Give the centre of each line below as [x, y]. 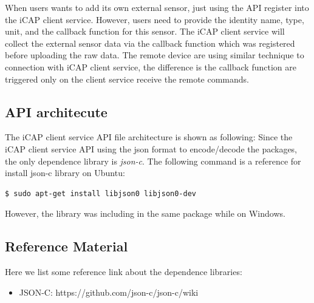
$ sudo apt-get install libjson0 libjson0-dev [101, 193]
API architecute [56, 111]
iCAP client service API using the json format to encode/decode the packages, [151, 148]
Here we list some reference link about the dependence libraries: [124, 272]
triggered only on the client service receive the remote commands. [127, 79]
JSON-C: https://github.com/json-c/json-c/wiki [109, 292]
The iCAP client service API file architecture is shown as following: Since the [149, 137]
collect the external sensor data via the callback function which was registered [150, 43]
